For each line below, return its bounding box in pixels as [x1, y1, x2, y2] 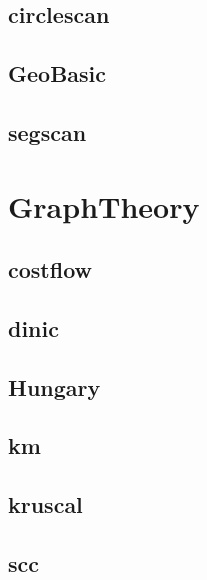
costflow [8, 254, 92, 285]
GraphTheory [8, 185, 200, 226]
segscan [8, 116, 87, 147]
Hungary [8, 371, 101, 402]
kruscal [8, 489, 83, 520]
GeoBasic [8, 58, 107, 89]
